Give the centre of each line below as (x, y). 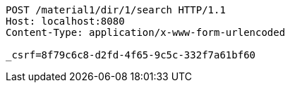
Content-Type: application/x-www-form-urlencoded (146, 32)
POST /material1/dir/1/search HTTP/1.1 (116, 10)
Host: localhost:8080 (65, 21)
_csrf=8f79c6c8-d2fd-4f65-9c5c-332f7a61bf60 (131, 55)
